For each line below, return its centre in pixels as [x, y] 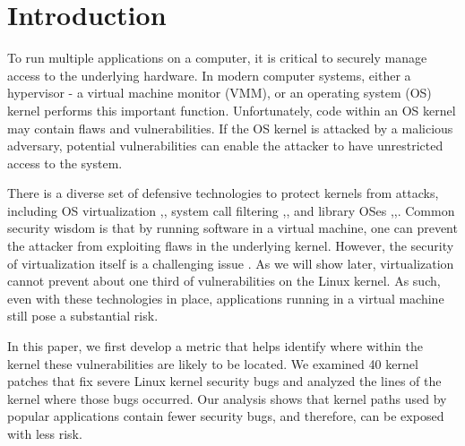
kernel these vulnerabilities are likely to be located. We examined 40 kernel [213, 363]
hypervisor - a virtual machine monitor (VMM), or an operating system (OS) [220, 93]
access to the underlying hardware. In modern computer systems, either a [209, 75]
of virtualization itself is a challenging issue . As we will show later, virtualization [231, 263]
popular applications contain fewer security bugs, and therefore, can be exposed [226, 416]
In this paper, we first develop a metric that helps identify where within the [215, 346]
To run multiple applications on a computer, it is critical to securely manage [217, 58]
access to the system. [65, 163]
